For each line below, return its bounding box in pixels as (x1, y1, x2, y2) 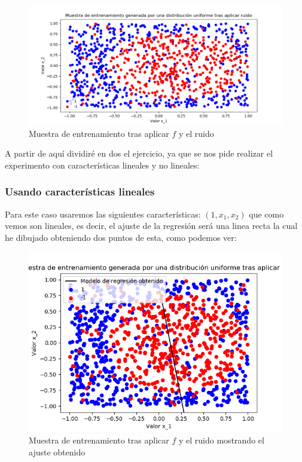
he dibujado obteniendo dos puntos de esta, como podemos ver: (5, 231, 237, 243)
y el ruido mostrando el (179, 434, 264, 446)
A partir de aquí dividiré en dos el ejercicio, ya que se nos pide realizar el (5, 147, 273, 160)
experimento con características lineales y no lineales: (5, 158, 200, 171)
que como (249, 207, 284, 220)
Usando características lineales (5, 184, 155, 199)
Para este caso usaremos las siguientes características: (5, 207, 201, 220)
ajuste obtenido (29, 445, 86, 458)
